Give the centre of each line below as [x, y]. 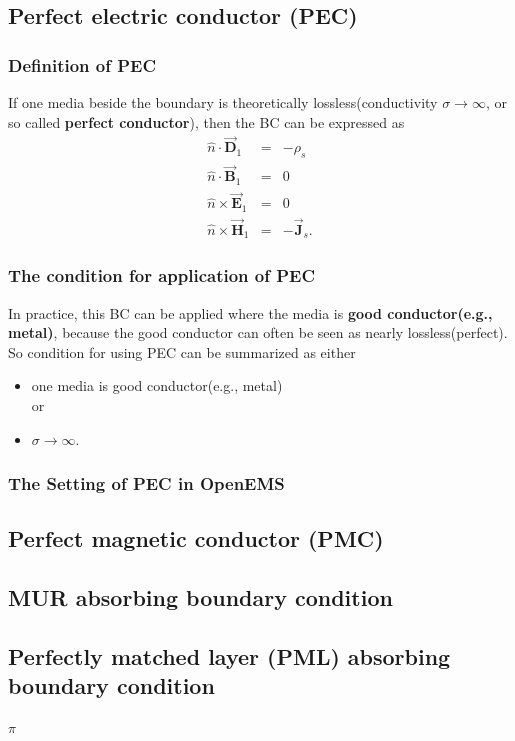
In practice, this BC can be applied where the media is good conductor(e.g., [250, 312]
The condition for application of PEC [162, 275]
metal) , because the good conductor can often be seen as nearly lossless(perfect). [258, 332]
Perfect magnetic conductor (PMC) [196, 538]
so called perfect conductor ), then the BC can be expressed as [206, 121]
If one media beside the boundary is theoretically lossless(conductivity [223, 102]
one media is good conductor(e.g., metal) [157, 385]
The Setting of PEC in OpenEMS [146, 483]
